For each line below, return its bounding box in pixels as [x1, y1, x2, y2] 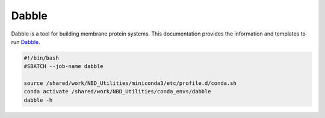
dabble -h [23, 96, 53, 104]
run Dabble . [11, 38, 40, 45]
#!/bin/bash [23, 54, 60, 61]
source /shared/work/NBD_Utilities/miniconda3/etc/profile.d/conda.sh [23, 80, 237, 87]
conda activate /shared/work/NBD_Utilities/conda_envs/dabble [23, 88, 211, 95]
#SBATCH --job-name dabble [23, 63, 104, 70]
